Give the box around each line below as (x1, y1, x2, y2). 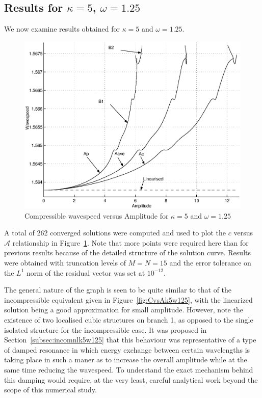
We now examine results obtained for (4, 23, 120, 34)
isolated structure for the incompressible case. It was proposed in (4, 324, 207, 335)
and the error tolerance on (169, 257, 251, 268)
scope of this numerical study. (4, 384, 97, 395)
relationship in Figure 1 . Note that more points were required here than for (12, 237, 249, 248)
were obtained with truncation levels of (4, 257, 126, 268)
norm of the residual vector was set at (27, 267, 145, 278)
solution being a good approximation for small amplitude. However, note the (4, 304, 243, 315)
